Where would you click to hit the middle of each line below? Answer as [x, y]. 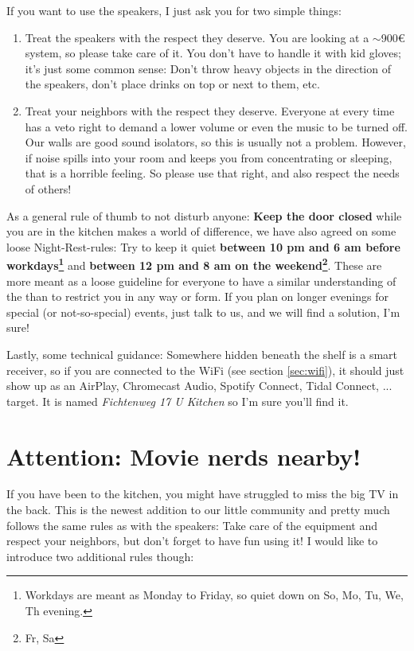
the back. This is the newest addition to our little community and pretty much [198, 510]
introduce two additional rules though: [100, 556]
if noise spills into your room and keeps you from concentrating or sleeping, [209, 157]
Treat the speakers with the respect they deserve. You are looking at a [197, 37]
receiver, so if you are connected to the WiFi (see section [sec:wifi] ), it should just [205, 370]
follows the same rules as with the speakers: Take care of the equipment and [192, 525]
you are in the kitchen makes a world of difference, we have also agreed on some [201, 231]
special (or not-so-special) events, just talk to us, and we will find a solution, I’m [203, 312]
